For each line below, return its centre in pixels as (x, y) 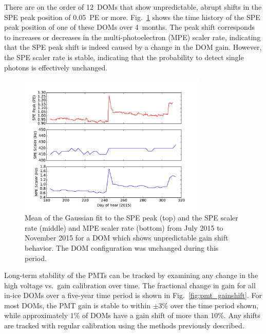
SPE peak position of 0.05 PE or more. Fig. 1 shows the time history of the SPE (132, 17)
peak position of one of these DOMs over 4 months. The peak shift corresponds (130, 27)
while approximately (36, 315)
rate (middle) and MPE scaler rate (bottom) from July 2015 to (124, 227)
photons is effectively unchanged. (56, 67)
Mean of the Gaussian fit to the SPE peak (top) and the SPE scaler (131, 218)
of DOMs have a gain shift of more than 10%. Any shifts (171, 315)
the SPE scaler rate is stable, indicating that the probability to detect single (124, 57)
